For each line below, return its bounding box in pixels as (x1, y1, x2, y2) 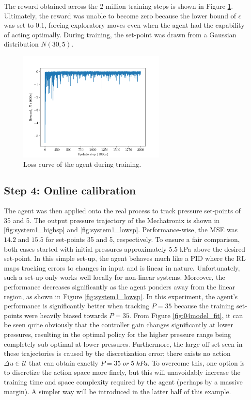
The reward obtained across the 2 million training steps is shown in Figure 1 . (4, 1, 233, 11)
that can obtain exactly (29, 357, 98, 368)
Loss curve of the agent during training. (23, 159, 141, 169)
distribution (4, 39, 39, 49)
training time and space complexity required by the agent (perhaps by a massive (4, 376, 243, 386)
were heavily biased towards (24, 310, 107, 320)
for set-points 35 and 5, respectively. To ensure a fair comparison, (46, 234, 240, 244)
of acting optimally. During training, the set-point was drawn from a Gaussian (4, 29, 236, 39)
